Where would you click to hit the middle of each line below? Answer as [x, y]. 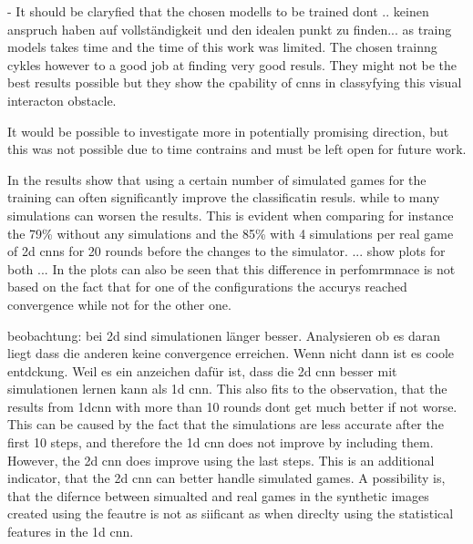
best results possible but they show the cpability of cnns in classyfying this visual [235, 82]
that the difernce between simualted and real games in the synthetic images [218, 495]
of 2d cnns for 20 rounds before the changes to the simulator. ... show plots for [226, 251]
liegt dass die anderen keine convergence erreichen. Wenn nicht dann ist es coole [231, 353]
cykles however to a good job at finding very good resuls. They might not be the [232, 64]
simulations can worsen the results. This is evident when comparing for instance [231, 215]
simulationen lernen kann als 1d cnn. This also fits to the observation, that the [227, 389]
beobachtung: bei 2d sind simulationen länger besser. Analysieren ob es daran [224, 335]
